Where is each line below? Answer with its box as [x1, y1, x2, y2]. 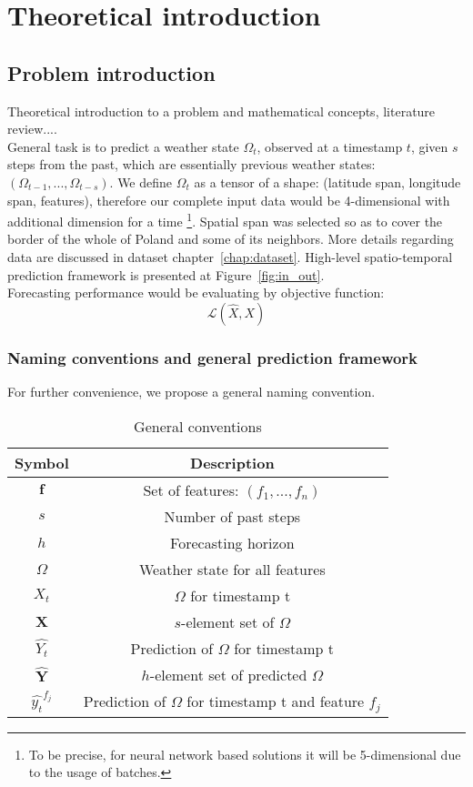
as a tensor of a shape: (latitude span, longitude [194, 172, 461, 191]
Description [190, 451, 275, 473]
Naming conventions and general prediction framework [7, 346, 418, 368]
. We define [109, 172, 173, 191]
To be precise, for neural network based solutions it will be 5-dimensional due [28, 744, 461, 763]
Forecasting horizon [170, 531, 295, 553]
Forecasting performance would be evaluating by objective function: [7, 283, 385, 302]
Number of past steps [164, 505, 301, 527]
